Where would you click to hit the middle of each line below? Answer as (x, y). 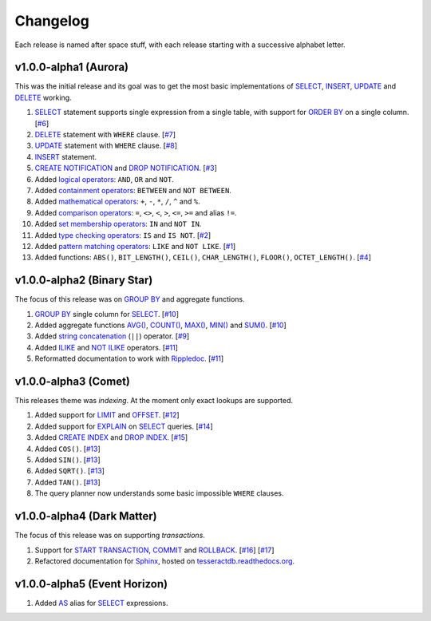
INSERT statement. (66, 156)
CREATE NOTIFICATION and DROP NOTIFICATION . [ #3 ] (126, 168)
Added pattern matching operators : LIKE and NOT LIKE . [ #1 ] (135, 246)
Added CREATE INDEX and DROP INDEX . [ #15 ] (111, 437)
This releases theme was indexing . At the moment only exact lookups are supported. (154, 401)
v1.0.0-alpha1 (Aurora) (72, 67)
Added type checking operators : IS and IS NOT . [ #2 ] (123, 235)
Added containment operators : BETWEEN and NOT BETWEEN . (133, 190)
